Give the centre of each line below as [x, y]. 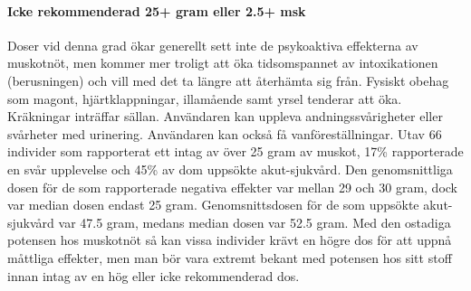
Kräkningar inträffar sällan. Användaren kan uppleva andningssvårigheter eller [225, 116]
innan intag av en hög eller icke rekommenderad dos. [154, 275]
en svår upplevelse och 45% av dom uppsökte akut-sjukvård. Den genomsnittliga [230, 169]
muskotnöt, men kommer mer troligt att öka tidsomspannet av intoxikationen [223, 63]
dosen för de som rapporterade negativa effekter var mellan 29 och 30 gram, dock [232, 187]
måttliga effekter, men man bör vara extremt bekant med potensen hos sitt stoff [230, 257]
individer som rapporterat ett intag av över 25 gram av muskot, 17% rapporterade [235, 151]
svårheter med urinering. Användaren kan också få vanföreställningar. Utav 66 [225, 133]
